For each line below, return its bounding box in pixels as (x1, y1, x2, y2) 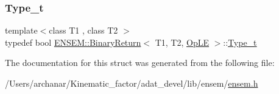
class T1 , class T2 (49, 24, 118, 37)
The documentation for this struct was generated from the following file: (5, 56, 275, 69)
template (5, 24, 38, 37)
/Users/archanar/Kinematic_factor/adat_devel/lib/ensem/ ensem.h (5, 77, 258, 89)
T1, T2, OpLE (155, 35, 209, 48)
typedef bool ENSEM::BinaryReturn (5, 35, 141, 48)
